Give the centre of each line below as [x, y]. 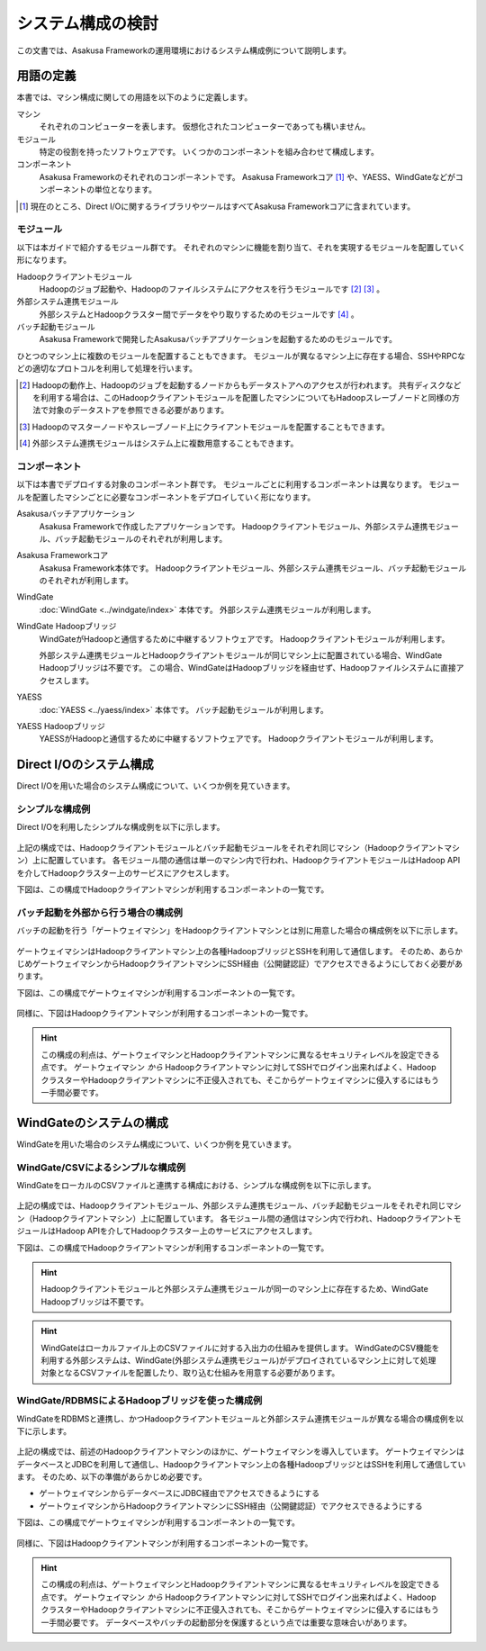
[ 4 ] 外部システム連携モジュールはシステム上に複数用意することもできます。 [159, 443]
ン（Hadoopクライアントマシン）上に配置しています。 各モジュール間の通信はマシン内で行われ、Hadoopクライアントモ [239, 1218]
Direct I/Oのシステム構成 [85, 765]
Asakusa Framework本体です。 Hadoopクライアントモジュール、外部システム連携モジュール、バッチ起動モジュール [253, 568]
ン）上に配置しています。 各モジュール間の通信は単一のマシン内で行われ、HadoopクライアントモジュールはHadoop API [238, 861]
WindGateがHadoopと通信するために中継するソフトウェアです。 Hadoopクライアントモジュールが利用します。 [244, 638]
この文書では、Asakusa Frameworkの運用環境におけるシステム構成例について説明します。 [184, 50]
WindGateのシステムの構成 [93, 1122]
